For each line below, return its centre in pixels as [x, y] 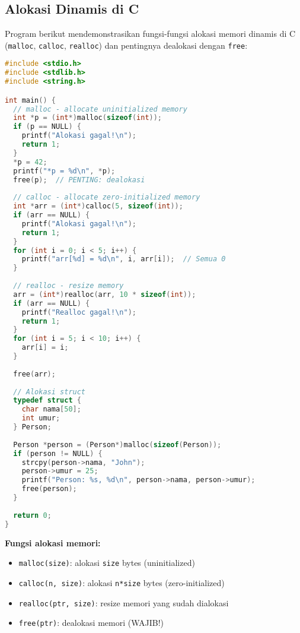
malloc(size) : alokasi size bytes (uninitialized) [107, 563]
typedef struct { [47, 401]
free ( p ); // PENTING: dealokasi [79, 180]
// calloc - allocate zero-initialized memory [107, 197]
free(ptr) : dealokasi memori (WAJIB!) [91, 623]
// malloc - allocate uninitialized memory [100, 109]
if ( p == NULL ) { [47, 127]
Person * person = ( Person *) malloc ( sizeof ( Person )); [117, 444]
